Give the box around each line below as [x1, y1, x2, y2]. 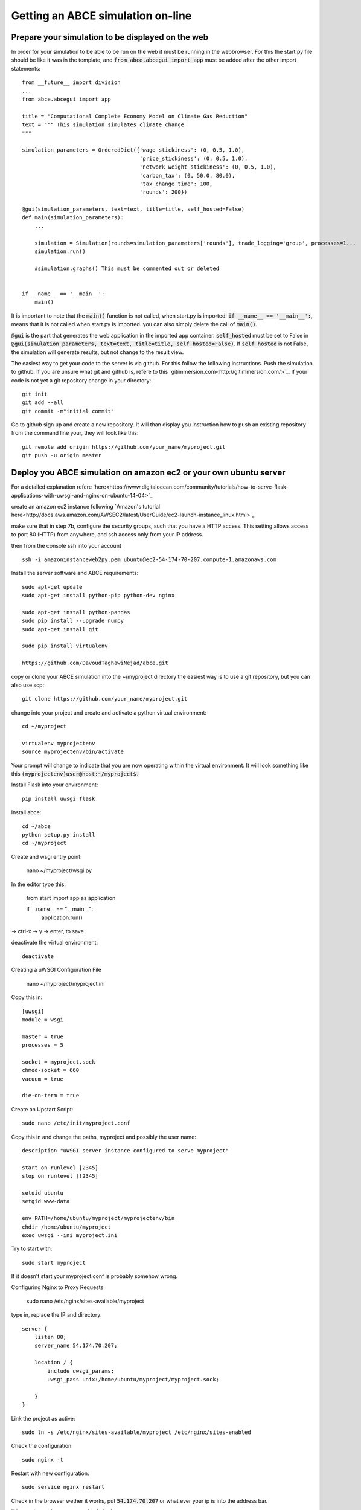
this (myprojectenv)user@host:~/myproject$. [11, 770, 140, 777]
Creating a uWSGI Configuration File [11, 966, 102, 974]
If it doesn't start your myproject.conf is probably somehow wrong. [11, 1273, 178, 1280]
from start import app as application [26, 895, 116, 901]
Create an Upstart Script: [11, 1105, 74, 1113]
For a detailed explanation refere [11, 483, 92, 490]
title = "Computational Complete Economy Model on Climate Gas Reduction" [22, 112, 248, 120]
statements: [11, 65, 41, 72]
